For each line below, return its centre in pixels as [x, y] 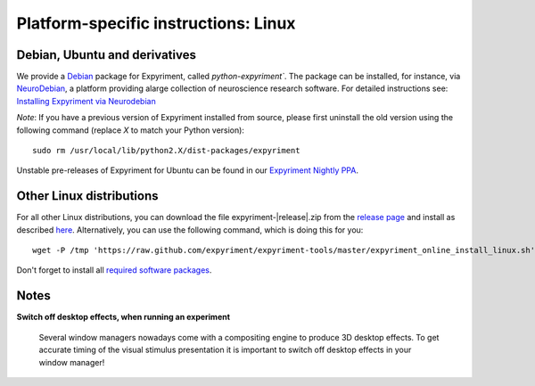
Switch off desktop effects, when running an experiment [123, 317]
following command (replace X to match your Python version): [131, 130]
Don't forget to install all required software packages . [114, 270]
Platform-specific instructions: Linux [156, 23]
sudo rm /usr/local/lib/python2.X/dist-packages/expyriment [166, 151]
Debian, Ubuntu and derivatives [106, 55]
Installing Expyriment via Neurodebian [86, 101]
